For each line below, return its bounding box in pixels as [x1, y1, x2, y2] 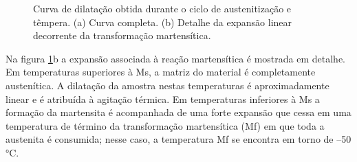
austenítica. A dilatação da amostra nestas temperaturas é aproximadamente [6, 78, 329, 92]
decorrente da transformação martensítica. [33, 28, 211, 43]
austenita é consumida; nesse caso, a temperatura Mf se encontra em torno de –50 [6, 132, 351, 146]
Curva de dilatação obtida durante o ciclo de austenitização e [33, 1, 292, 15]
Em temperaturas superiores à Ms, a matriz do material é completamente [6, 65, 316, 79]
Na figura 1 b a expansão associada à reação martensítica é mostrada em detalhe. [6, 51, 345, 65]
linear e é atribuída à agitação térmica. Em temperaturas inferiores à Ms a [6, 91, 320, 106]
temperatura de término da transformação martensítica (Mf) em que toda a [6, 118, 325, 132]
